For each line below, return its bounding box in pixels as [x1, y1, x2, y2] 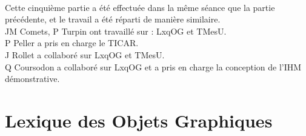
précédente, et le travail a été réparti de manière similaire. [5, 13, 221, 25]
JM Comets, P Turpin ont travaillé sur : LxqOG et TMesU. [5, 24, 227, 37]
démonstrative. [5, 72, 60, 85]
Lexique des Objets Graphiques [5, 107, 273, 132]
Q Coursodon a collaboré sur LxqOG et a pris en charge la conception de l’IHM [5, 60, 302, 73]
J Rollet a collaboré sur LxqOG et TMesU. [5, 48, 165, 61]
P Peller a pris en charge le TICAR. [5, 36, 139, 49]
